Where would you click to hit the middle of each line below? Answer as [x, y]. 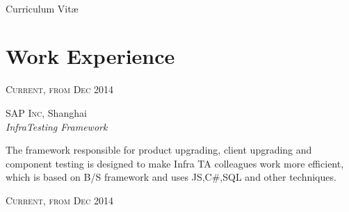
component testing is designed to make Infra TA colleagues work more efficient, [175, 163]
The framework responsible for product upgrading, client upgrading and [159, 150]
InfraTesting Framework [57, 126]
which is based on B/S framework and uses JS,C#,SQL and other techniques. [171, 177]
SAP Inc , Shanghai [46, 112]
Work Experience [90, 56]
